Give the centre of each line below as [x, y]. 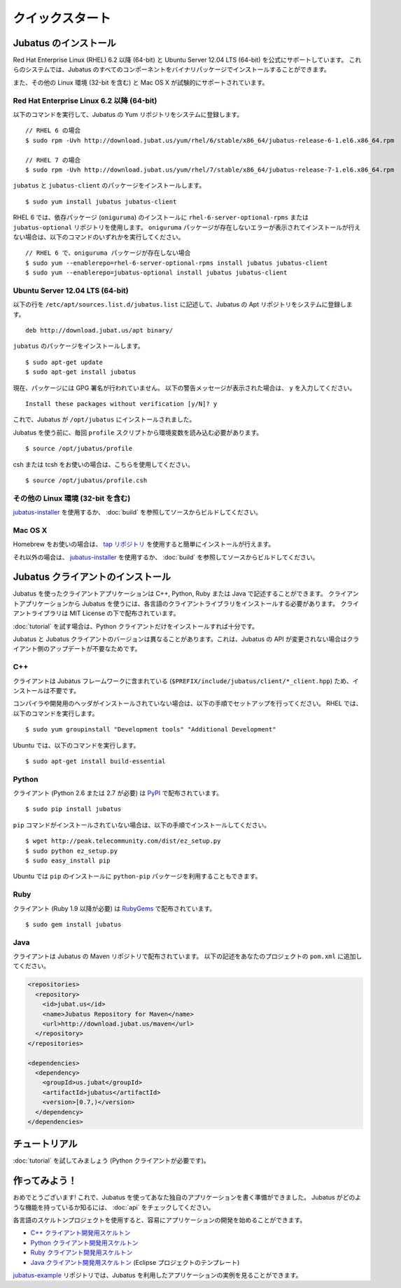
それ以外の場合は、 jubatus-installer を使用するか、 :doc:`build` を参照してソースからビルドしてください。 [166, 557]
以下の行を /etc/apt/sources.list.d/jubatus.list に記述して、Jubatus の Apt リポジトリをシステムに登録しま [183, 304]
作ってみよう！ [45, 1181]
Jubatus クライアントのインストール [92, 577]
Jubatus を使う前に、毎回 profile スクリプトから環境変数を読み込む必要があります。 [138, 432]
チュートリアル [45, 1144]
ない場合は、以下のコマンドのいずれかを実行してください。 [99, 237]
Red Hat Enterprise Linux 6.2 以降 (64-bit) [85, 100]
